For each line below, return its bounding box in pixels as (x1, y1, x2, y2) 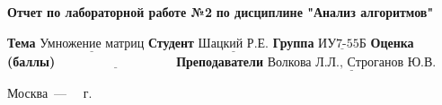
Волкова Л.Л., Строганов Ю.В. (267, 56, 437, 69)
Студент (147, 32, 194, 51)
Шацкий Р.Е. (198, 37, 269, 50)
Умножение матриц (40, 37, 145, 50)
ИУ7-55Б (318, 37, 367, 50)
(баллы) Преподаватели (7, 51, 263, 70)
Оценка (370, 32, 414, 51)
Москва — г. (7, 83, 93, 102)
